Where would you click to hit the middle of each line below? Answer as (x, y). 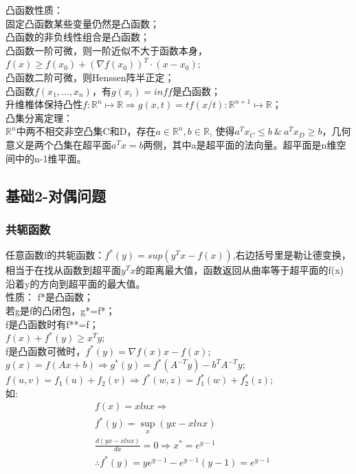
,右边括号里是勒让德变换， (292, 255)
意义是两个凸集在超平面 (58, 144)
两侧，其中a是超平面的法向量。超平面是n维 (240, 144)
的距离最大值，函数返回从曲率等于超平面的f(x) (240, 270)
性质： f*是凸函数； (49, 297)
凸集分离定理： (39, 117)
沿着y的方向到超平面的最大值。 (76, 283)
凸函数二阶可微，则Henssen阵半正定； (90, 77)
